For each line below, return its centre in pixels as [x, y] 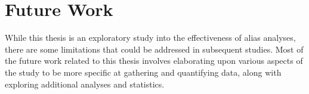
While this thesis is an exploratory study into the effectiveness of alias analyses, [150, 38]
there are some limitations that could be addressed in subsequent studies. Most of [154, 49]
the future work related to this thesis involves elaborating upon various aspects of [154, 61]
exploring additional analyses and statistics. [85, 84]
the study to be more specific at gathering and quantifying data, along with [143, 72]
